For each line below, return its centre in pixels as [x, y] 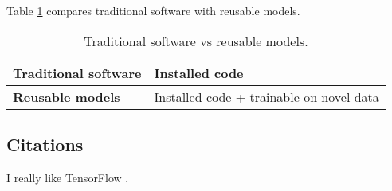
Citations [45, 144]
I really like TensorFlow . [68, 177]
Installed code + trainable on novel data [267, 96]
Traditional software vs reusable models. [196, 41]
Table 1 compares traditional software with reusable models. [153, 10]
